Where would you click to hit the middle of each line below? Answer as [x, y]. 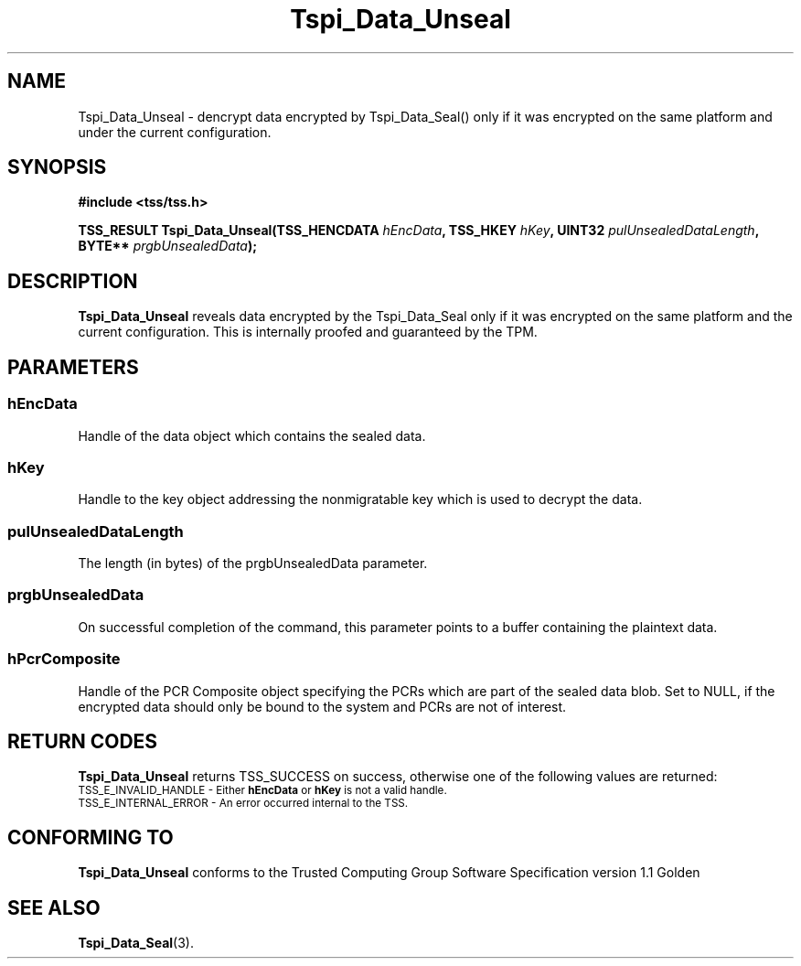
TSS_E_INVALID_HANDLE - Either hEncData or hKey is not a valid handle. [262, 791]
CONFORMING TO [91, 837]
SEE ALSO [54, 907]
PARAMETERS [73, 367]
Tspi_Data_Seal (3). [136, 943]
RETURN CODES [83, 741]
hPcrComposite [64, 659]
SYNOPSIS [57, 167]
